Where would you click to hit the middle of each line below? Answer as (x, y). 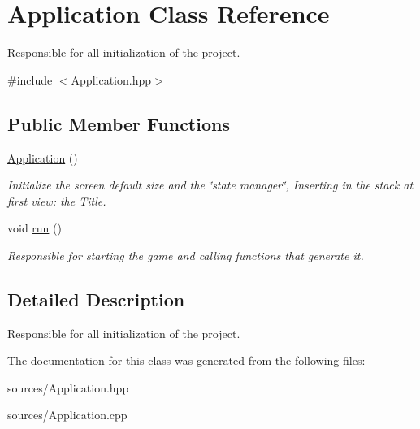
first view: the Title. (57, 200)
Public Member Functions (119, 123)
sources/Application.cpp (67, 415)
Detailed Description (96, 299)
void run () (35, 228)
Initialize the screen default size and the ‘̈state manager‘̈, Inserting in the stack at (210, 185)
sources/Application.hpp (68, 387)
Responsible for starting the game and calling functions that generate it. (186, 255)
